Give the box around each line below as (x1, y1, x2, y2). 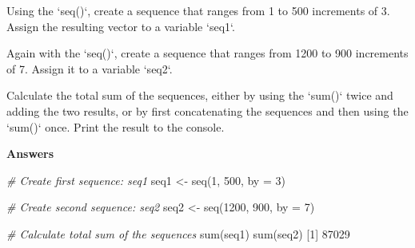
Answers (6, 145, 54, 162)
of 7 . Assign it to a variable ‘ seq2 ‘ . (6, 60, 173, 77)
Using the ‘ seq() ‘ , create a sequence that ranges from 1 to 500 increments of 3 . (6, 2, 390, 18)
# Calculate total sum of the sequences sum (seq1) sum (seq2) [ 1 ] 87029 (6, 225, 350, 242)
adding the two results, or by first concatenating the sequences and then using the (6, 102, 409, 119)
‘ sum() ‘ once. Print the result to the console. (6, 118, 225, 135)
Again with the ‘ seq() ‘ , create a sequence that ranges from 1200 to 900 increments (6, 45, 409, 61)
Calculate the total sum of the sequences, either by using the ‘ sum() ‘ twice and (6, 87, 393, 104)
